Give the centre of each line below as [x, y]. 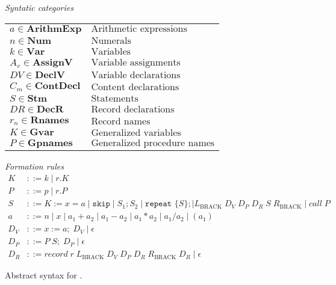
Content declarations [135, 87]
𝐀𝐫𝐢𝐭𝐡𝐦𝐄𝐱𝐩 [54, 29]
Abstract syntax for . [44, 275]
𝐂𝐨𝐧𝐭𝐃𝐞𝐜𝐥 [58, 86]
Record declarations [133, 110]
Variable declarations [136, 75]
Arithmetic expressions [139, 29]
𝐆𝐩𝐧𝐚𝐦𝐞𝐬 [50, 143]
